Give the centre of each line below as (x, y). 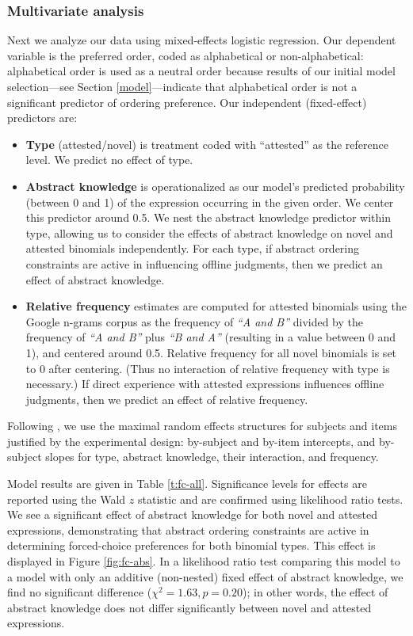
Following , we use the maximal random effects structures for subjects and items (203, 426)
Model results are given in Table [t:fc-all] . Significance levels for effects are (187, 484)
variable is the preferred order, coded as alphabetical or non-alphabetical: (185, 55)
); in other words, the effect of (315, 592)
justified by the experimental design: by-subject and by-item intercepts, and (191, 441)
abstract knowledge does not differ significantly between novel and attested (189, 607)
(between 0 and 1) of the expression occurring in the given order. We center (210, 202)
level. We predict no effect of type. (109, 160)
